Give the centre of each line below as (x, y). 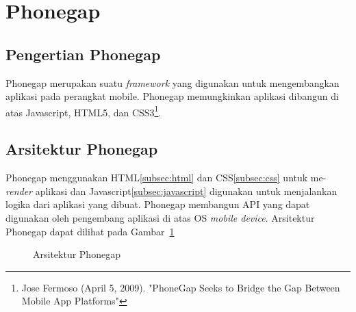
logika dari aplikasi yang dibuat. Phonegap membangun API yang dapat (158, 204)
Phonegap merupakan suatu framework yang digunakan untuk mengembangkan (173, 82)
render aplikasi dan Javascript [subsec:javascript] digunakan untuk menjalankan (171, 191)
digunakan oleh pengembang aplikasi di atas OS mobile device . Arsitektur (160, 218)
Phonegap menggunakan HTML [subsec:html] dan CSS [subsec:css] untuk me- (166, 178)
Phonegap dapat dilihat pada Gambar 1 (90, 231)
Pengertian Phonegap (83, 54)
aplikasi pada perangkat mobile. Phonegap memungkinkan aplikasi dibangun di (172, 96)
